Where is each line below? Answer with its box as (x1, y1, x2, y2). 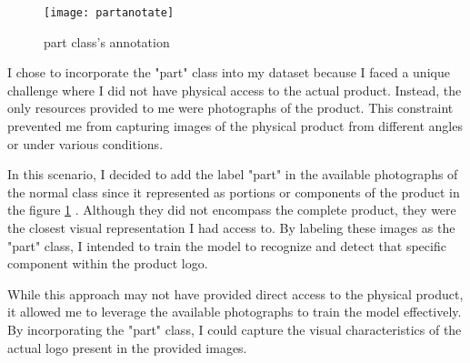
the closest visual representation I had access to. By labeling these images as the (7, 218, 455, 237)
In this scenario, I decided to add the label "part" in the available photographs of (7, 165, 458, 184)
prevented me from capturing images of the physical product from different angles (7, 116, 463, 136)
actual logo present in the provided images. (7, 338, 247, 357)
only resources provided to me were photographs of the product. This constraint (7, 98, 454, 117)
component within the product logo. (7, 254, 208, 273)
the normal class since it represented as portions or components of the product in (7, 182, 460, 201)
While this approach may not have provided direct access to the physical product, (7, 284, 464, 303)
